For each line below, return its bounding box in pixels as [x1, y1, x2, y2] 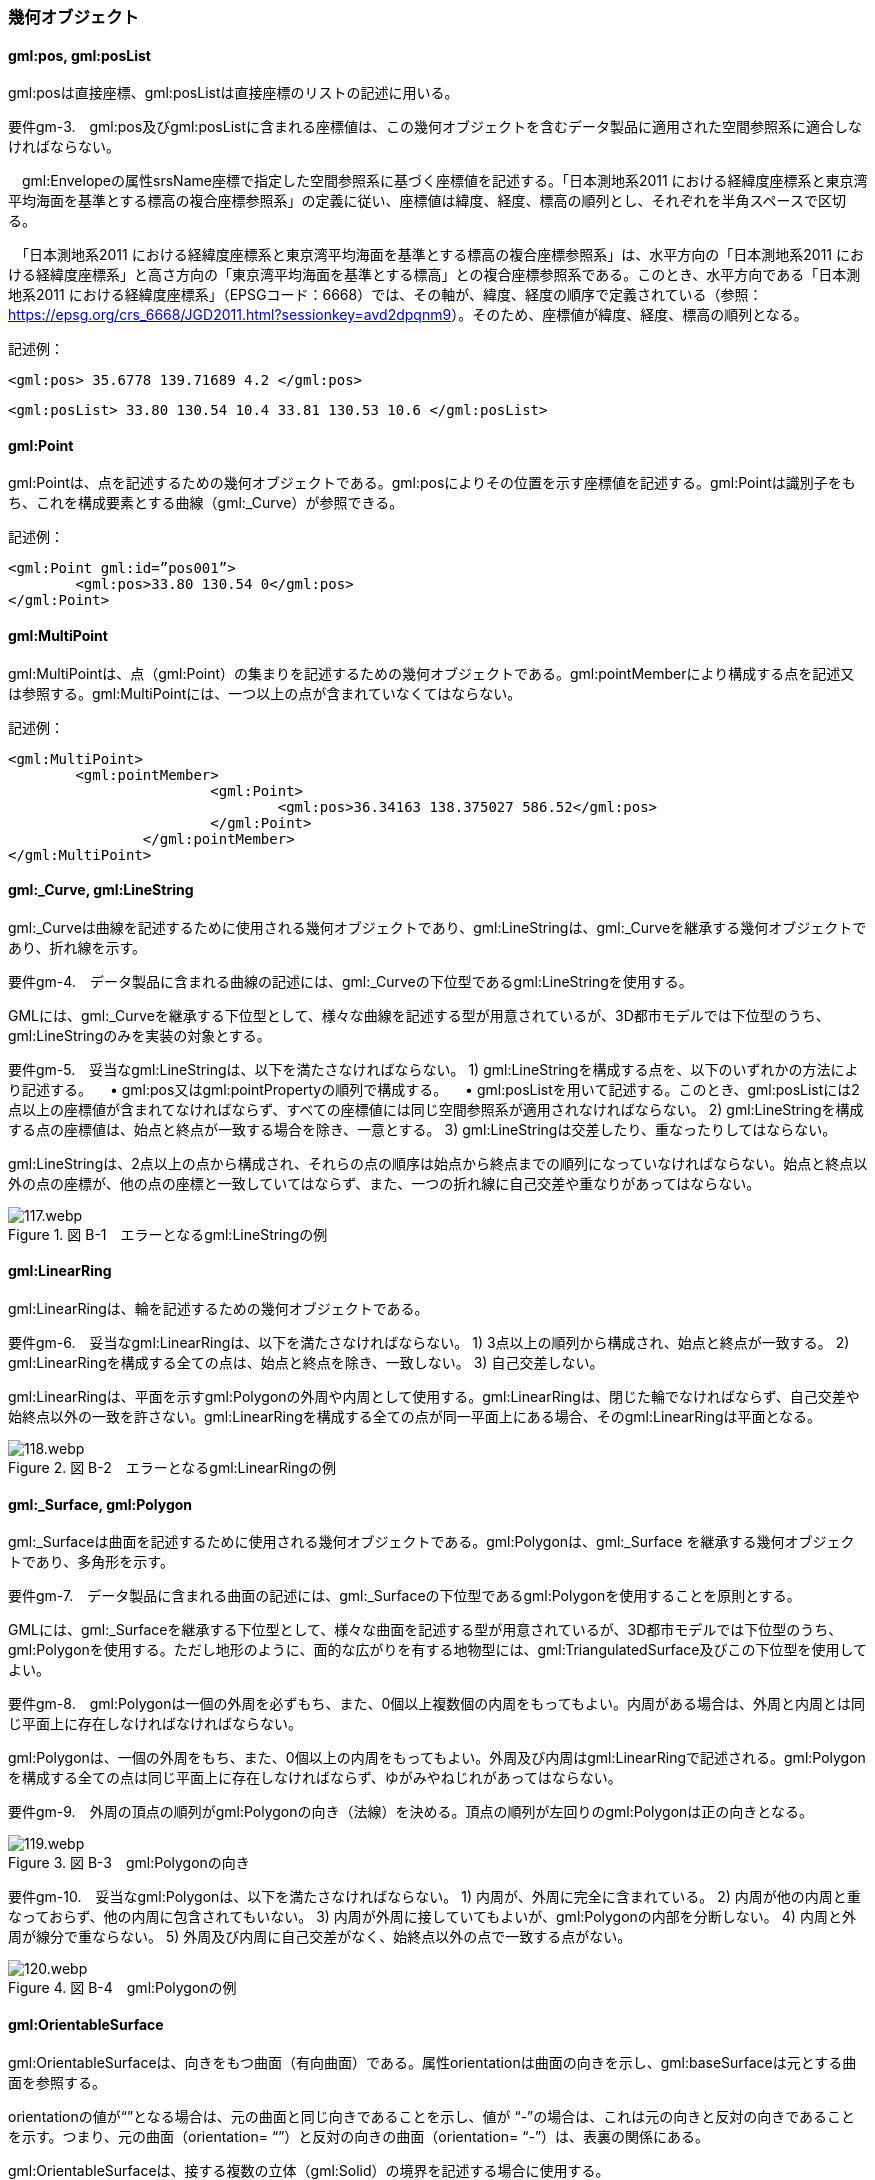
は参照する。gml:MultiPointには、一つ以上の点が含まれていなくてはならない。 [8, 684, 522, 702]
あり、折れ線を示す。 [8, 938, 147, 956]
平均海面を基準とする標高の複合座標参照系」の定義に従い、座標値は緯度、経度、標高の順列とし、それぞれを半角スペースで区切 [8, 192, 846, 210]
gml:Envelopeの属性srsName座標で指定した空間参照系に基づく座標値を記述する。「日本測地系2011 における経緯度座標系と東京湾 [21, 172, 868, 190]
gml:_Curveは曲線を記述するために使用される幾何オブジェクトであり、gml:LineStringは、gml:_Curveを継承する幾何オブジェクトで [8, 918, 867, 936]
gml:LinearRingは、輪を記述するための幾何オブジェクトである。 [8, 1300, 429, 1318]
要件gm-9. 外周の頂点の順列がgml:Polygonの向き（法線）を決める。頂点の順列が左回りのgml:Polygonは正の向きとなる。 [8, 1803, 813, 1821]
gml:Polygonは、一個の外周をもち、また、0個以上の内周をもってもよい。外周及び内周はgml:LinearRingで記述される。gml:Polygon [8, 1749, 866, 1767]
